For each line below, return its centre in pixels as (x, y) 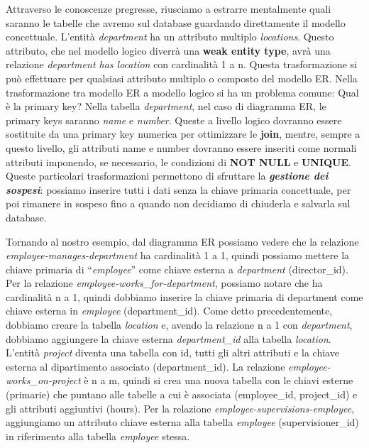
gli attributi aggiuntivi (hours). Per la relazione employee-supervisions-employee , (180, 408)
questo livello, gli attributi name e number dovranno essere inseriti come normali (181, 147)
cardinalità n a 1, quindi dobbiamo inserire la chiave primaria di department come (184, 296)
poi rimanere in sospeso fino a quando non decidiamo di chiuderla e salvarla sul (178, 203)
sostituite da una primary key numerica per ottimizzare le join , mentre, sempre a (183, 134)
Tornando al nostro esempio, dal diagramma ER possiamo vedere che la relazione (182, 241)
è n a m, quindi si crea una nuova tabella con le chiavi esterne (219, 380)
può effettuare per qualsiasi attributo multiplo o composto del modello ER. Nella (182, 78)
